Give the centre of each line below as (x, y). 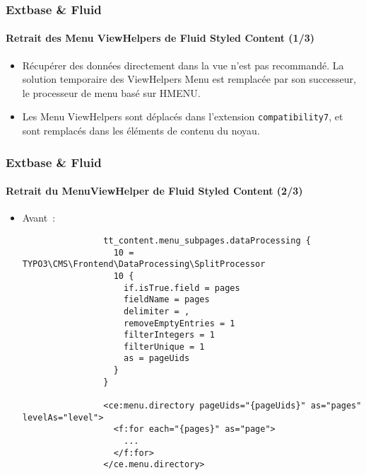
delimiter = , (157, 311)
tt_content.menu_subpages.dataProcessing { (207, 240)
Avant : (39, 218)
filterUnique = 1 (164, 347)
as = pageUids (157, 359)
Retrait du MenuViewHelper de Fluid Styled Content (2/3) (154, 191)
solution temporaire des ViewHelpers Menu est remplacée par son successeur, (189, 79)
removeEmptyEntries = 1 (179, 323)
